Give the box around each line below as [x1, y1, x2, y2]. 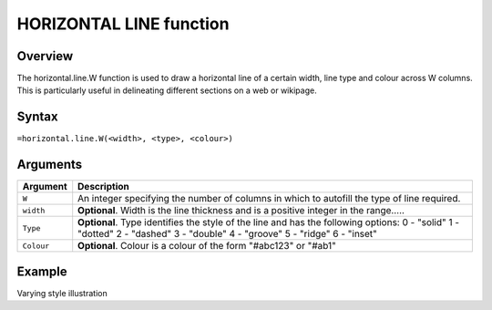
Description [77, 181, 129, 193]
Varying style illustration [16, 287, 108, 298]
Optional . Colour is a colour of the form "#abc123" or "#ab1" [77, 240, 336, 253]
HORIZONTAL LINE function [16, 14, 230, 34]
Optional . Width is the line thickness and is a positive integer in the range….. [77, 204, 405, 217]
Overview [16, 48, 74, 64]
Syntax [16, 109, 58, 125]
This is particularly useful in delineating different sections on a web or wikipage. [16, 85, 318, 96]
